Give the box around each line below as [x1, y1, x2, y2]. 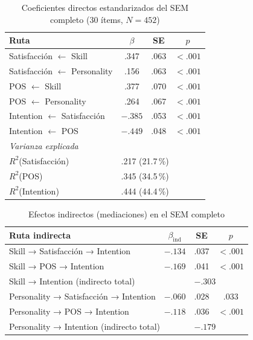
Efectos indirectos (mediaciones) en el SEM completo [28, 207, 225, 220]
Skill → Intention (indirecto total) [9, 275, 135, 287]
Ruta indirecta [9, 228, 71, 241]
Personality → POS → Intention [9, 304, 129, 317]
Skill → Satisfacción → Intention [9, 245, 131, 257]
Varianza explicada [9, 140, 78, 152]
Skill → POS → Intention [9, 260, 104, 272]
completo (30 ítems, [50, 13, 123, 25]
